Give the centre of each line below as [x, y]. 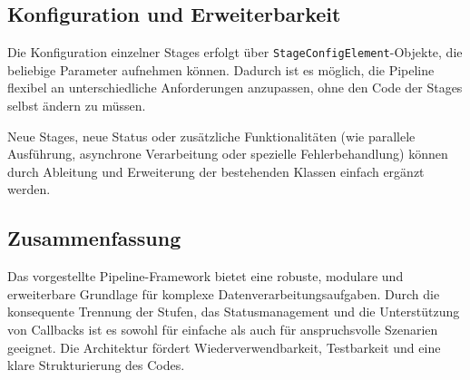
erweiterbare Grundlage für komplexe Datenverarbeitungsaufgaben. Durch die [224, 293]
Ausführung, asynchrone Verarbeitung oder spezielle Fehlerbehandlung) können [228, 154]
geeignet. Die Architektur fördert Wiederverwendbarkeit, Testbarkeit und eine [224, 347]
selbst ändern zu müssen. [77, 106]
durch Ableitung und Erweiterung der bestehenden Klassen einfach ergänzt [216, 171]
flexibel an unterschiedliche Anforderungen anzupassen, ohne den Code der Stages [235, 88]
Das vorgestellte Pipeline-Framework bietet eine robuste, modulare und [206, 276]
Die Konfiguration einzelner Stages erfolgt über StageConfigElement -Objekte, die [235, 52]
